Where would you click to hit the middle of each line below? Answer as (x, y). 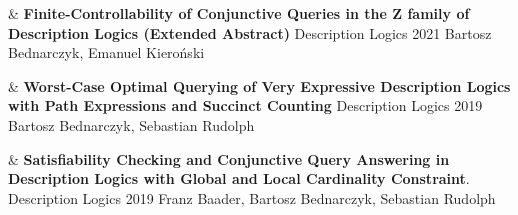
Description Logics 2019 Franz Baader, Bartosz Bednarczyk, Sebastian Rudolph (252, 197)
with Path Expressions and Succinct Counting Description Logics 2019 (245, 105)
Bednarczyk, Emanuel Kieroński (106, 52)
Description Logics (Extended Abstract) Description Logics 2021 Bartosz (250, 32)
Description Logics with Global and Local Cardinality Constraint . (239, 178)
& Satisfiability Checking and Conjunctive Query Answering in (229, 158)
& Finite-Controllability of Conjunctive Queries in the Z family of (239, 13)
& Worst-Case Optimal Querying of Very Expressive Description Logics (259, 85)
